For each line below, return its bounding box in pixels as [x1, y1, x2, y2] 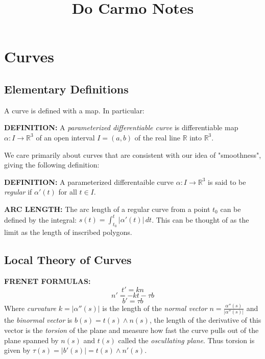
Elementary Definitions [4, 81, 129, 97]
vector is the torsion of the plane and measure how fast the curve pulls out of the [4, 324, 259, 335]
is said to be [208, 176, 246, 187]
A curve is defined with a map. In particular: [4, 105, 144, 115]
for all [58, 186, 77, 197]
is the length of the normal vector [102, 302, 207, 313]
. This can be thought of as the [152, 214, 249, 225]
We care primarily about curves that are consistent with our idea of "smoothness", [4, 149, 261, 160]
